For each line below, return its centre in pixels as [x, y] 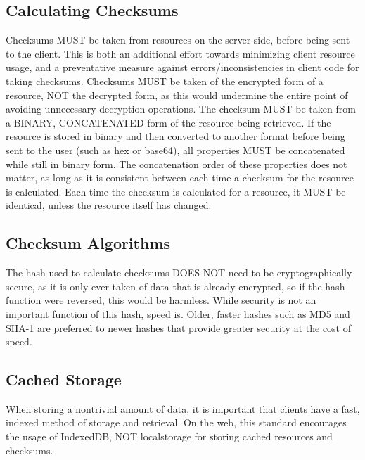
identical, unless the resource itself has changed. [109, 205]
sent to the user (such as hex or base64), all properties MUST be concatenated [175, 149]
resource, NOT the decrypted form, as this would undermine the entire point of [177, 95]
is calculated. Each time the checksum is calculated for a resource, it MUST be [176, 191]
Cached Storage [64, 379]
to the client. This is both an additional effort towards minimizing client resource [180, 53]
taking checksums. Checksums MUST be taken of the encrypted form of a [165, 81]
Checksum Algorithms [88, 243]
